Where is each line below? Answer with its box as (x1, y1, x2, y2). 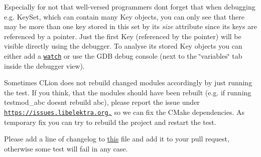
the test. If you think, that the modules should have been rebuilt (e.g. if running (4, 87, 251, 97)
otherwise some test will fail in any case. (4, 143, 128, 153)
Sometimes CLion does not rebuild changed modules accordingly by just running (4, 77, 252, 88)
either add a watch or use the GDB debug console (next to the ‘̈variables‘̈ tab (4, 50, 242, 61)
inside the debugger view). (4, 60, 85, 71)
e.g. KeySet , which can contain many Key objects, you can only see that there (4, 11, 244, 22)
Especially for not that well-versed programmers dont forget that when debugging (4, 2, 255, 12)
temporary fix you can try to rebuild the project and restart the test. (4, 116, 216, 127)
